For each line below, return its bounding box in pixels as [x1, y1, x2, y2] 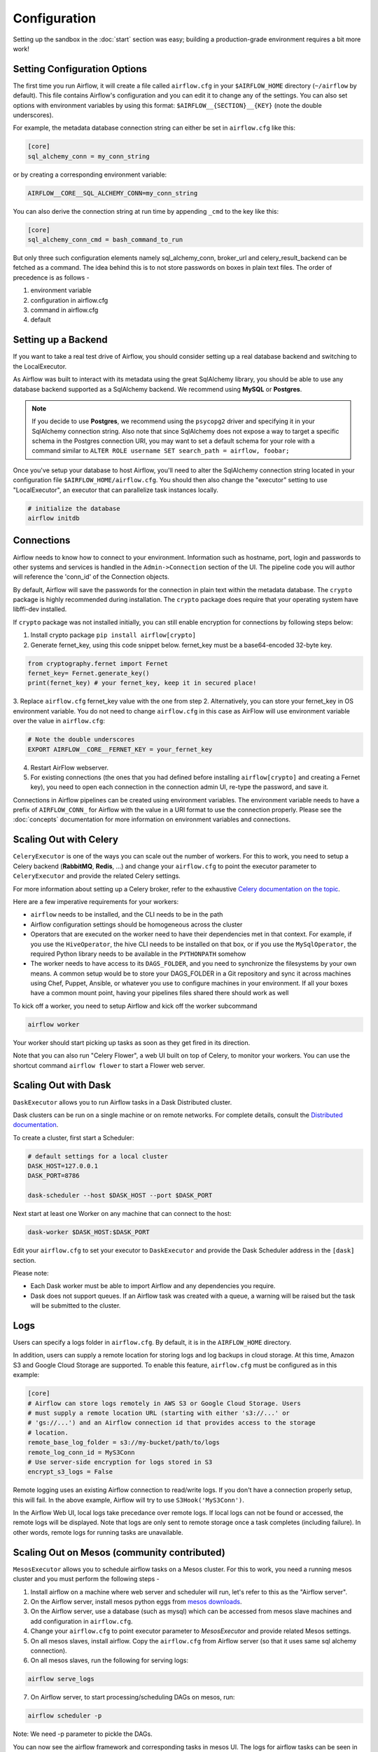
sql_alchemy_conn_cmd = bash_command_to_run [27, 235, 183, 244]
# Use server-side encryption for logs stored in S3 [27, 1458, 213, 1466]
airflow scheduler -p [27, 1712, 102, 1720]
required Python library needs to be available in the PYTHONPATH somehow [30, 950, 246, 958]
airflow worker [27, 1020, 80, 1028]
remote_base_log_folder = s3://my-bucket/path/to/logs [27, 1439, 220, 1446]
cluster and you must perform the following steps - [13, 1575, 160, 1583]
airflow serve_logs [27, 1675, 94, 1683]
